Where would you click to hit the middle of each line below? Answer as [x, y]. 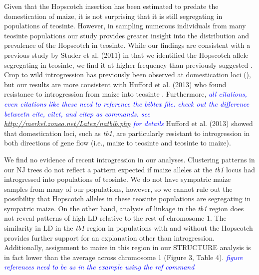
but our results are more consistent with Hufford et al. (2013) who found [115, 84]
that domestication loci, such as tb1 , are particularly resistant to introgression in [127, 133]
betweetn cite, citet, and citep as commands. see [77, 113]
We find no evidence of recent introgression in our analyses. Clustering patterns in [129, 159]
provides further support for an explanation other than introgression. [109, 237]
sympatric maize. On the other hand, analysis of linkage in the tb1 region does [124, 208]
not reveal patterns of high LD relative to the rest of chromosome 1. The [115, 218]
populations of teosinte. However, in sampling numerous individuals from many [125, 26]
